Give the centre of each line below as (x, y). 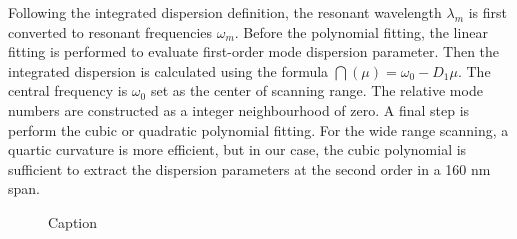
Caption (73, 221)
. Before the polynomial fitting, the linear (361, 31)
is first (487, 12)
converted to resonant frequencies (110, 31)
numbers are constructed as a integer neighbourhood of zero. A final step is (239, 109)
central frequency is (68, 90)
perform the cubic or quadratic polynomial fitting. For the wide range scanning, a (258, 129)
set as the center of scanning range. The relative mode (316, 90)
